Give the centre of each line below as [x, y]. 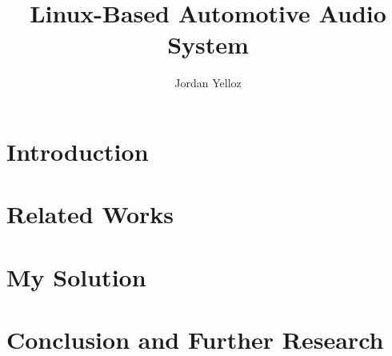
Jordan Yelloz [208, 83]
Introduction [78, 151]
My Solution [76, 276]
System [208, 44]
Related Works [90, 214]
